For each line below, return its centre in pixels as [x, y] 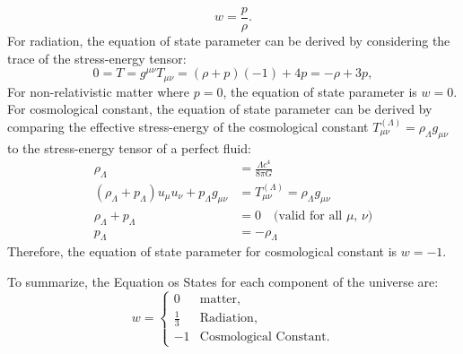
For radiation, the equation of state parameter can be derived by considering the [229, 41]
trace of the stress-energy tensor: [97, 58]
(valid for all [308, 216]
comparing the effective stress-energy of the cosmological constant [188, 126]
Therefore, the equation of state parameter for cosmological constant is [202, 251]
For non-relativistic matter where [99, 91]
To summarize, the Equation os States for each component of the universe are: [223, 282]
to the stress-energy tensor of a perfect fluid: [129, 147]
